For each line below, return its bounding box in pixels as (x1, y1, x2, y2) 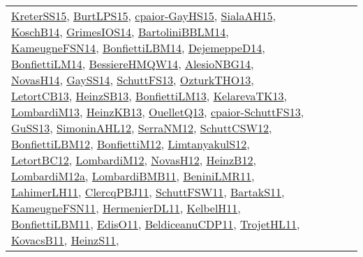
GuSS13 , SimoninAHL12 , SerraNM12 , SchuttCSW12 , (11, 120, 272, 136)
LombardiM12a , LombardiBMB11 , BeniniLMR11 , (11, 168, 255, 184)
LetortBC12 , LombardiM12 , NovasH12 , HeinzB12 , (11, 152, 256, 168)
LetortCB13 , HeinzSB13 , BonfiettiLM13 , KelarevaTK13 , (11, 88, 288, 104)
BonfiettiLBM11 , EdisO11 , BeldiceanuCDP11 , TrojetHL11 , (11, 216, 300, 232)
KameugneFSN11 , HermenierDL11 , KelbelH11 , (11, 200, 241, 216)
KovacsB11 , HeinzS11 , (11, 232, 119, 248)
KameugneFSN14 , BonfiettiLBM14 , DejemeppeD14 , (11, 40, 265, 56)
